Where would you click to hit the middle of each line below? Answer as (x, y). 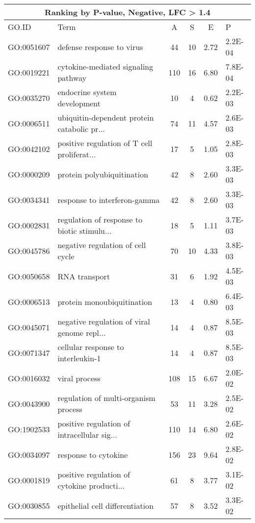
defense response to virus (100, 47)
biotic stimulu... (85, 231)
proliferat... (77, 154)
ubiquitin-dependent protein (106, 117)
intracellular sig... (88, 435)
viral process (79, 378)
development (79, 103)
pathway (72, 78)
